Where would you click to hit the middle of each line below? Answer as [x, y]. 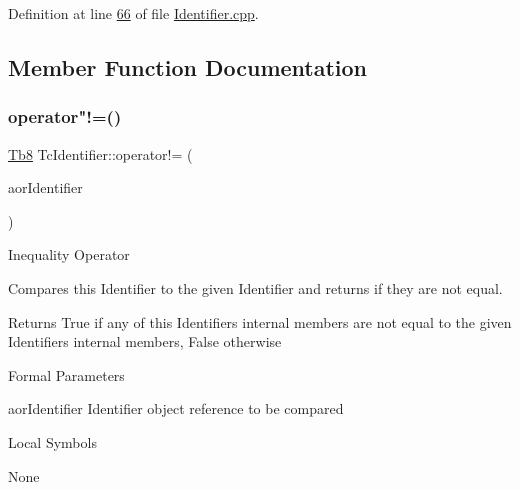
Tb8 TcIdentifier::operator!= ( [100, 153]
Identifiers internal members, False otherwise [145, 341]
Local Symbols [52, 441]
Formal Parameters [66, 374]
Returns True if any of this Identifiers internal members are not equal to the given [260, 321]
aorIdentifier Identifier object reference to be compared [176, 408]
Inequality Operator [69, 254]
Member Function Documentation [188, 66]
